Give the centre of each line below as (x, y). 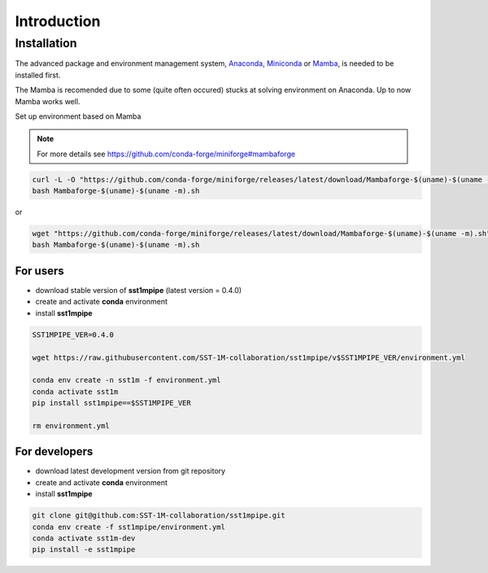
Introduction (58, 21)
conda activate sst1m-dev (84, 538)
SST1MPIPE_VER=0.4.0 (73, 335)
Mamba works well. (48, 101)
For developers (54, 452)
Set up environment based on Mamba (78, 116)
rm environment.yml (71, 426)
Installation (46, 43)
